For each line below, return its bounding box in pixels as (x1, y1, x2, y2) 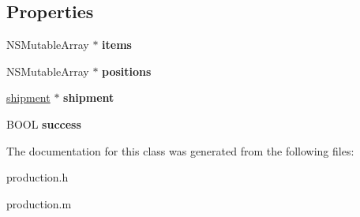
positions (102, 62, 152, 79)
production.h (6, 169, 69, 185)
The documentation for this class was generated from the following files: (6, 142, 354, 159)
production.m (6, 195, 72, 211)
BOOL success (6, 115, 81, 132)
